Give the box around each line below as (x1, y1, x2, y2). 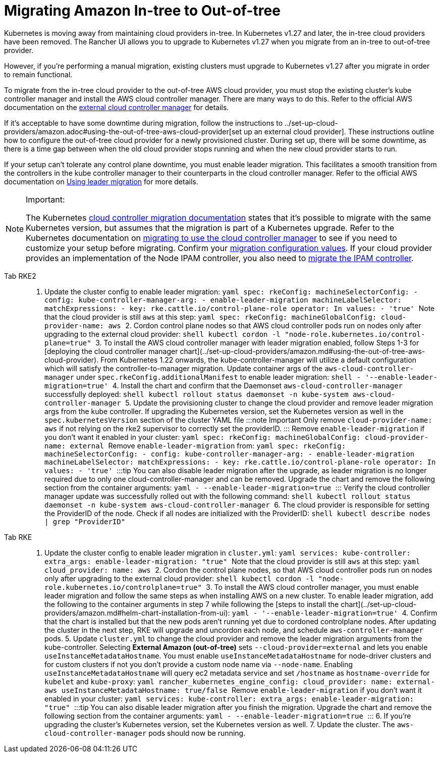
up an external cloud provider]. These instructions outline (243, 127, 434, 136)
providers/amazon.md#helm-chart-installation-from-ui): (44, 608, 230, 617)
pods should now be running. (148, 728, 246, 737)
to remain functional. (4, 70, 73, 79)
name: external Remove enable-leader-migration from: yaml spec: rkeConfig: (44, 441, 346, 450)
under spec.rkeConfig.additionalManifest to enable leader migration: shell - (76, 372, 361, 381)
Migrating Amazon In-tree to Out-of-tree (4, 2, 281, 19)
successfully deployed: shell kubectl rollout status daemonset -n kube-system (44, 389, 349, 398)
